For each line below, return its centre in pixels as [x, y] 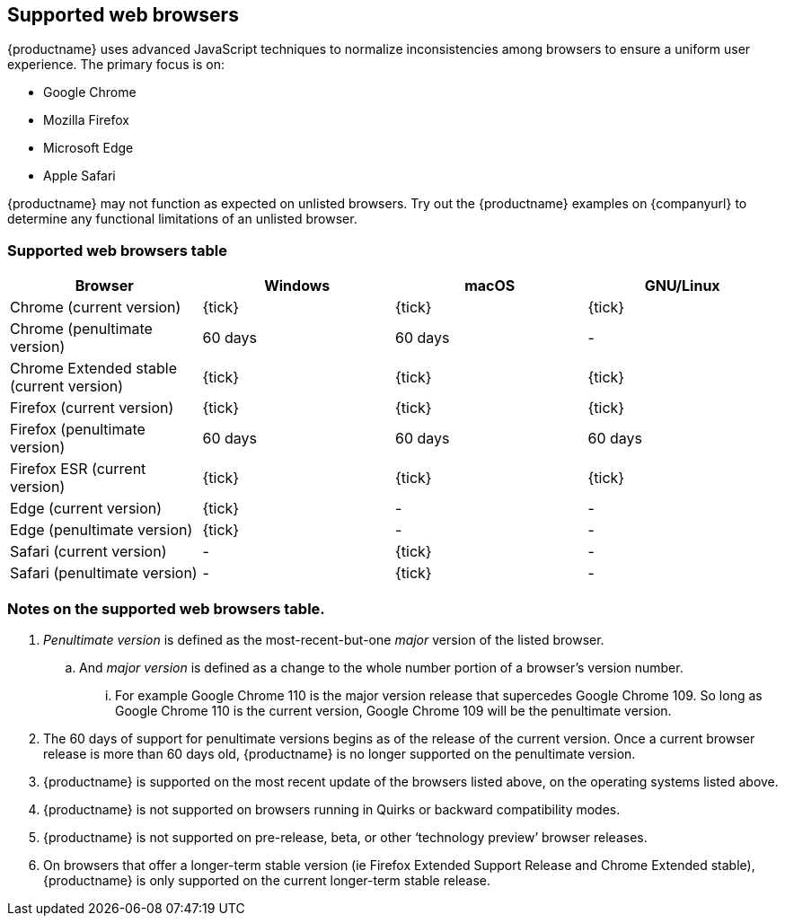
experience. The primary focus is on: [116, 65]
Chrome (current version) [96, 308]
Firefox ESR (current [78, 469]
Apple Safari [79, 176]
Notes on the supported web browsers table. [166, 608]
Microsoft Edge [88, 148]
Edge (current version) [86, 509]
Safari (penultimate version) [104, 573]
